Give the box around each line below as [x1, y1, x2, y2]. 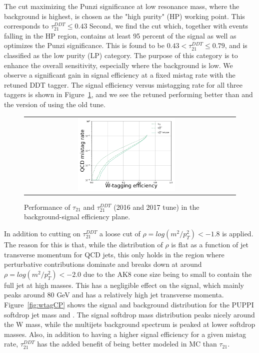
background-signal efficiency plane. [24, 211, 130, 222]
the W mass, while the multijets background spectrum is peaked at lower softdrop [4, 319, 255, 329]
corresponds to [4, 21, 49, 31]
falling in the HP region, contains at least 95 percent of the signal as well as [4, 30, 236, 41]
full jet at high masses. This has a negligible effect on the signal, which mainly [4, 279, 244, 290]
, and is [224, 40, 247, 51]
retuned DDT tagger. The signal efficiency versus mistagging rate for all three [4, 79, 242, 90]
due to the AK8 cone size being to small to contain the [83, 268, 252, 279]
